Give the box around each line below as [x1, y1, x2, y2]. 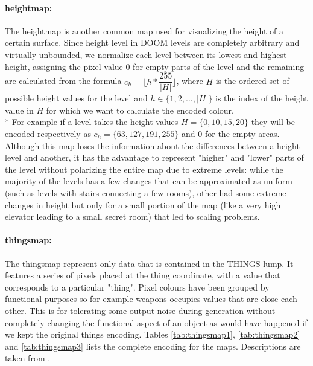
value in [5, 103, 34, 116]
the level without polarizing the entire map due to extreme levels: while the [5, 162, 283, 175]
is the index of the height [215, 92, 308, 104]
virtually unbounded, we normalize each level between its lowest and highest [5, 48, 287, 60]
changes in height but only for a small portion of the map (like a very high [5, 198, 281, 211]
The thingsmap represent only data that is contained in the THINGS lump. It [5, 257, 294, 269]
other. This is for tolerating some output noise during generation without [5, 304, 276, 316]
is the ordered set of [215, 74, 289, 87]
